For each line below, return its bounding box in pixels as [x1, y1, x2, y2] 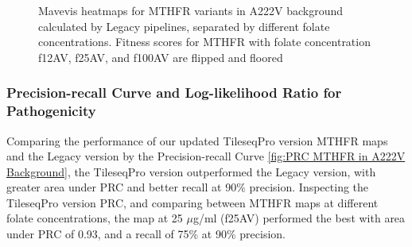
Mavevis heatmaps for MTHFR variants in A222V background [38, 2, 344, 18]
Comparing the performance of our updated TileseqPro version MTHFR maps [6, 132, 388, 149]
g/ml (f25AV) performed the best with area [192, 210, 406, 226]
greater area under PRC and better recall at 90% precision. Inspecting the [6, 179, 369, 195]
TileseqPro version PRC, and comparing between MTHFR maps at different [6, 194, 379, 210]
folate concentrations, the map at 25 [6, 210, 183, 226]
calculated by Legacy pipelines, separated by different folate [38, 17, 330, 34]
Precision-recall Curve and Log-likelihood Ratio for [6, 83, 342, 102]
